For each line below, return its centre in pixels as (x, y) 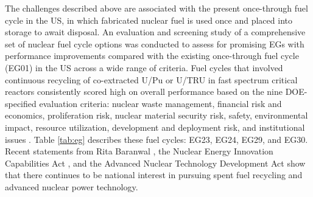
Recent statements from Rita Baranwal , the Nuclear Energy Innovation (139, 151)
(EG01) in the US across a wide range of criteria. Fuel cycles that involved (144, 67)
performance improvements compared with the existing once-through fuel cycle (152, 56)
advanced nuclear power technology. (72, 186)
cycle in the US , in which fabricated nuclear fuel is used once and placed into (149, 20)
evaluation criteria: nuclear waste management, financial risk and (160, 103)
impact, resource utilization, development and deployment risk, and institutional (155, 127)
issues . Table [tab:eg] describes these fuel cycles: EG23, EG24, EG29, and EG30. (156, 139)
